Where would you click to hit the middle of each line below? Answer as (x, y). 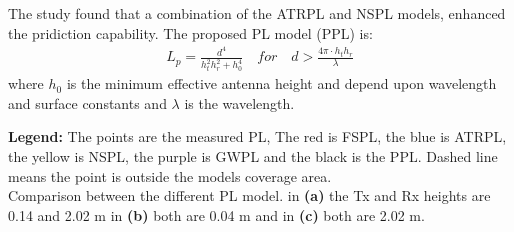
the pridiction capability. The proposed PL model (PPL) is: (190, 32)
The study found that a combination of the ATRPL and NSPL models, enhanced (257, 13)
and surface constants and (87, 102)
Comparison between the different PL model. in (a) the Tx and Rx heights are (249, 195)
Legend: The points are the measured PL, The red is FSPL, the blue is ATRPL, (257, 136)
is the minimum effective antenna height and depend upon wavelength (281, 83)
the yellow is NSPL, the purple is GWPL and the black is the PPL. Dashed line (253, 155)
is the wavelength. (239, 102)
